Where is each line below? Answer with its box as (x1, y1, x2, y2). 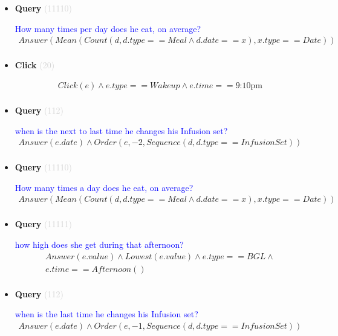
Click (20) (15, 59, 55, 71)
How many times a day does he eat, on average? (15, 181, 193, 193)
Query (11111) (15, 218, 72, 230)
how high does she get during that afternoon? (15, 238, 184, 250)
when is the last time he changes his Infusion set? (15, 308, 198, 320)
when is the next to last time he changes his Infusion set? (15, 124, 228, 137)
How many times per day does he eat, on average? (15, 22, 201, 34)
